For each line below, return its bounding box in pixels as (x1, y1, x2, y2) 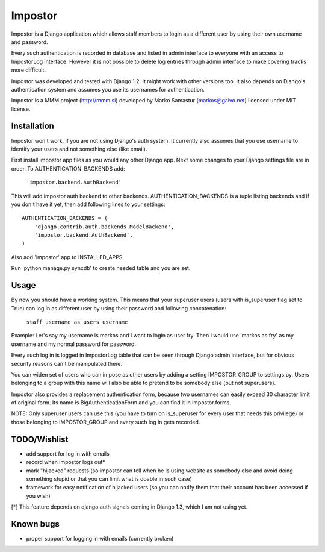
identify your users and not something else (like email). (11, 145, 147, 152)
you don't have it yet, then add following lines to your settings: (11, 201, 166, 208)
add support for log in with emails (26, 450, 110, 457)
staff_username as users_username (26, 318, 128, 325)
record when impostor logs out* (26, 459, 105, 466)
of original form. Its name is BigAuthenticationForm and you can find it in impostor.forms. (11, 399, 232, 406)
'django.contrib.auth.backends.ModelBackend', (34, 223, 175, 230)
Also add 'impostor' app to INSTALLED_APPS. (11, 253, 125, 260)
